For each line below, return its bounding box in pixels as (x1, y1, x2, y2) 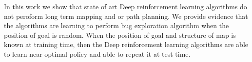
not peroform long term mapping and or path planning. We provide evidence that (4, 11, 248, 21)
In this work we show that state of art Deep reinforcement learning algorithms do (4, 1, 247, 11)
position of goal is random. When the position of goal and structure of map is (4, 30, 236, 40)
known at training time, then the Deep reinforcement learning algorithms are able (4, 39, 249, 49)
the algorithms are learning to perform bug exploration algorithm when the (4, 20, 229, 31)
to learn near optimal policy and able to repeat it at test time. (4, 48, 191, 59)
